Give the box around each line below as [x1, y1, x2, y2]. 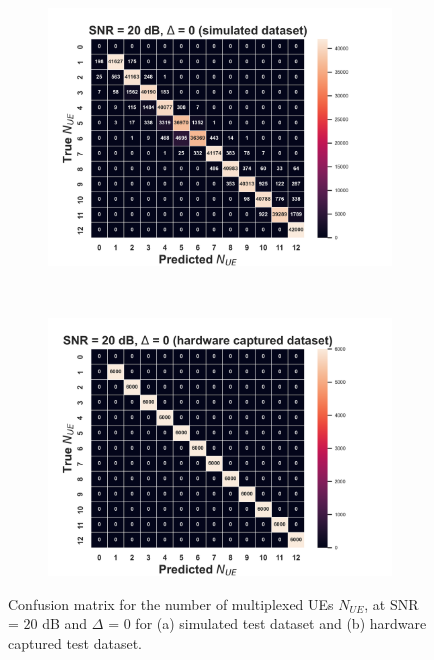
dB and [42, 613, 88, 634]
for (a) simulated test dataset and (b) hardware [135, 613, 427, 634]
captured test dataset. [8, 632, 142, 653]
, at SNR [364, 593, 419, 614]
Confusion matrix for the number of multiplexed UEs [8, 593, 334, 614]
